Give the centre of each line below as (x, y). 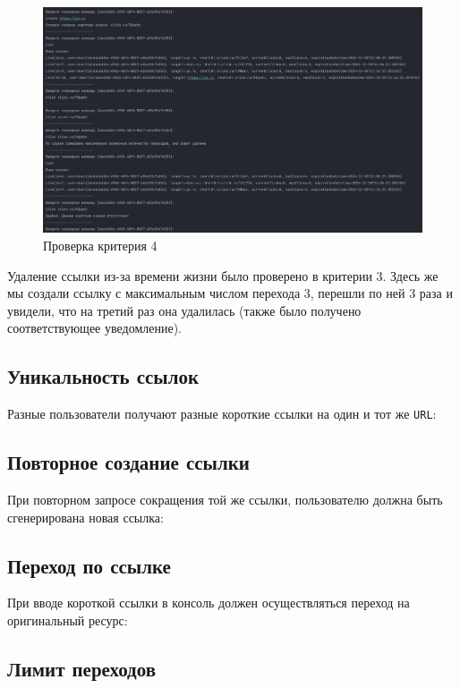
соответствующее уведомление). (94, 328)
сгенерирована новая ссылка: (85, 517)
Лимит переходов (82, 668)
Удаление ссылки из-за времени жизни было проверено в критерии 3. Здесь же (223, 275)
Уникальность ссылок (103, 376)
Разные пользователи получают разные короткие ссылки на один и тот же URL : (222, 414)
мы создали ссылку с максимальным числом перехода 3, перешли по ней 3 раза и (230, 293)
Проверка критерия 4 (100, 245)
